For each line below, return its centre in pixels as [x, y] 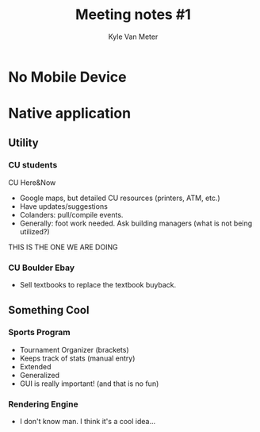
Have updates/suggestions [64, 206]
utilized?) [34, 231]
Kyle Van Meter [133, 37]
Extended [35, 366]
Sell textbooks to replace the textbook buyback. [98, 285]
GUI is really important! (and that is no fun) [89, 384]
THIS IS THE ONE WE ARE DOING [63, 247]
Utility [23, 143]
